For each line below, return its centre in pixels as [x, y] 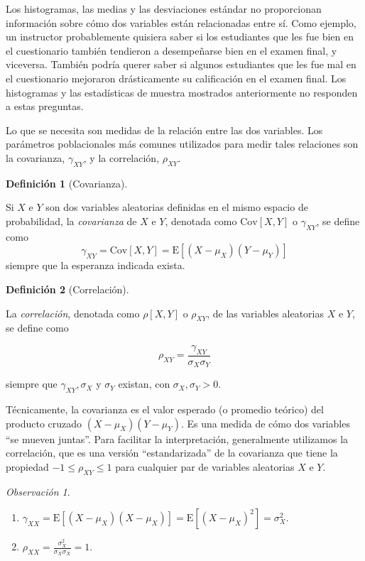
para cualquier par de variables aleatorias [205, 466]
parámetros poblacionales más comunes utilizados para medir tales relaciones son [182, 144]
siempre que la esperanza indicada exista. [96, 265]
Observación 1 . [38, 491]
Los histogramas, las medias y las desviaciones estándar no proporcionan [164, 9]
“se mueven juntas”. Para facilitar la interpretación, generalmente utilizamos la [177, 439]
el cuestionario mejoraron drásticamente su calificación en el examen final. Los [176, 78]
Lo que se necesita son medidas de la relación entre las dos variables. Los [164, 130]
